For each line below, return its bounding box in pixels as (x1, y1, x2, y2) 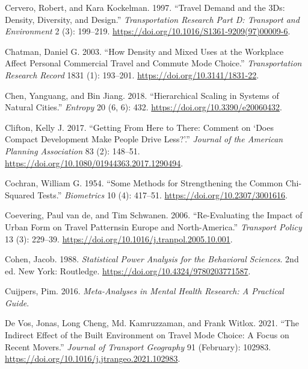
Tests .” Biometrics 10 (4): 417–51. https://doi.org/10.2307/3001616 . (37, 188, 288, 201)
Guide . (5, 296, 29, 309)
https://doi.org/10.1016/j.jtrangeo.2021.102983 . (5, 352, 180, 365)
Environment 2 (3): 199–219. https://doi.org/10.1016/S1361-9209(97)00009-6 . (5, 25, 291, 37)
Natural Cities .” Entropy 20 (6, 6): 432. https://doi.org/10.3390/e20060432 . (5, 101, 282, 113)
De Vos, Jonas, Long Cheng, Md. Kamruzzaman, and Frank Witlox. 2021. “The (5, 317, 300, 329)
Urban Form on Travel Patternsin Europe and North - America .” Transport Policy (5, 220, 302, 233)
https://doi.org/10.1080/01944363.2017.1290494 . (5, 156, 183, 169)
